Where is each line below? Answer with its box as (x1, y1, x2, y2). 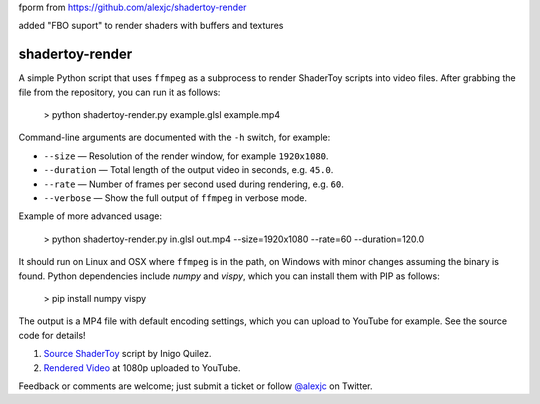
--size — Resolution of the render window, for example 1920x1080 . (43, 150, 329, 162)
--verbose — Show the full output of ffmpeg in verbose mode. (43, 192, 308, 204)
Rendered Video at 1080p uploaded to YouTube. (43, 361, 241, 374)
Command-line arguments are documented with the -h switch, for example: (18, 131, 331, 144)
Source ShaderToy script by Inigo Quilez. (43, 348, 212, 360)
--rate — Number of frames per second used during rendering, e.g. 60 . (43, 178, 345, 190)
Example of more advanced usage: (18, 210, 162, 222)
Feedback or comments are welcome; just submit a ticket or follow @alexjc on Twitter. (18, 380, 373, 392)
